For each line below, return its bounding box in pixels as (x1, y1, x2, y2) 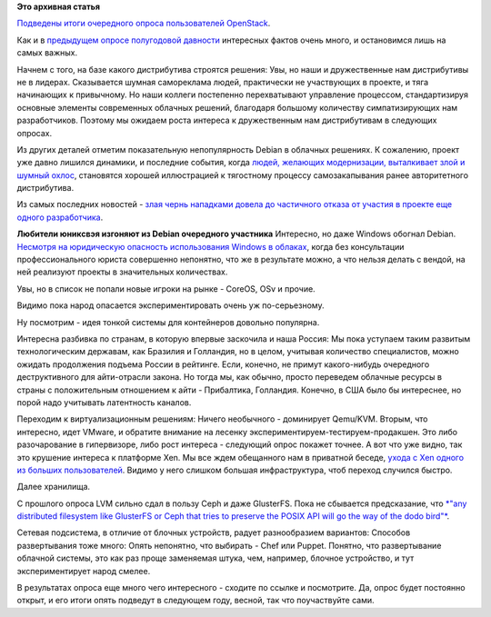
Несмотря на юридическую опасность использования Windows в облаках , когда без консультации (16, 241, 405, 252)
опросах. (16, 127, 53, 138)
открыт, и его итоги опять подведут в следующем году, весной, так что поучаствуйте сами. (16, 595, 375, 606)
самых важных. (16, 47, 77, 58)
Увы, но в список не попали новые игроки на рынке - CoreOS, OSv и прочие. (16, 283, 316, 294)
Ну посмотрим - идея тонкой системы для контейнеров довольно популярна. (16, 316, 320, 327)
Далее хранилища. (16, 482, 91, 493)
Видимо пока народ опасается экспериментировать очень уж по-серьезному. (16, 300, 325, 311)
